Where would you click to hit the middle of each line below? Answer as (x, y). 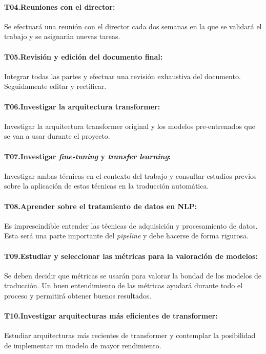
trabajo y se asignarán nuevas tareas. (62, 36)
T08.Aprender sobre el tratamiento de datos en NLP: (101, 206)
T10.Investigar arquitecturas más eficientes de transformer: (111, 316)
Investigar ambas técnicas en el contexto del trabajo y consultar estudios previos (130, 175)
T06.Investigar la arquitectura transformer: (82, 106)
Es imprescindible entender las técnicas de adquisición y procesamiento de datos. (131, 225)
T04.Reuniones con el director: (60, 6)
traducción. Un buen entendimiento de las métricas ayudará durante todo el (124, 285)
